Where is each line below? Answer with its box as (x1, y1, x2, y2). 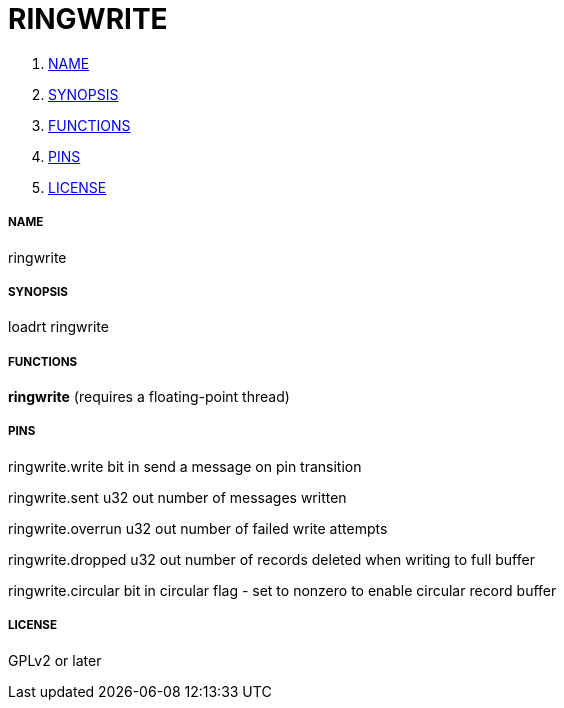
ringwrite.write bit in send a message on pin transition (8, 457, 362, 475)
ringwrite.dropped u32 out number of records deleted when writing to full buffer (8, 550, 535, 568)
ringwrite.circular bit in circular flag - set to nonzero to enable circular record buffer (8, 581, 557, 599)
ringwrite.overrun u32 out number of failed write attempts (8, 519, 388, 537)
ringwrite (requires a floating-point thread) (8, 388, 290, 406)
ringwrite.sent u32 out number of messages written (8, 488, 347, 506)
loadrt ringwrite (8, 318, 109, 336)
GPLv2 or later (8, 651, 102, 669)
